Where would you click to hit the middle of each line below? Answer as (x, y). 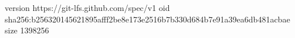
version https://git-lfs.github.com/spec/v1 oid (87, 7)
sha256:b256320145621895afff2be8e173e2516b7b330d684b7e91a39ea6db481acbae (147, 19)
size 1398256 (27, 30)
